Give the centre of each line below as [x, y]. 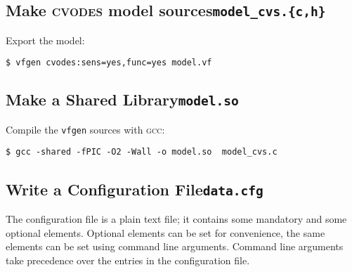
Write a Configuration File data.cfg [135, 189]
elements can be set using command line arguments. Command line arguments [175, 246]
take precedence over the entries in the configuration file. [128, 260]
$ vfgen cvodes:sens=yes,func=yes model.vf [109, 63]
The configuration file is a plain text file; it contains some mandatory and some [176, 218]
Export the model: [45, 40]
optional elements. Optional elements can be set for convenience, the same [165, 232]
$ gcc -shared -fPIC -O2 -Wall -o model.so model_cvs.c [142, 152]
